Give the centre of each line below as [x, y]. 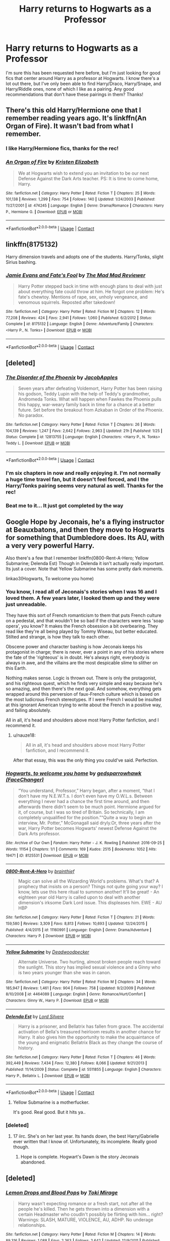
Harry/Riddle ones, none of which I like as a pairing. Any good [70, 89]
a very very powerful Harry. [50, 546]
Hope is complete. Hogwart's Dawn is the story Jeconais [80, 1157]
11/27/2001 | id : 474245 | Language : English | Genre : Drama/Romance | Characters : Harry [85, 206]
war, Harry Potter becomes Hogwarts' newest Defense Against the [87, 828]
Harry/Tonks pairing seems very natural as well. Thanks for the [84, 486]
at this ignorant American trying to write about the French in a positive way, [84, 705]
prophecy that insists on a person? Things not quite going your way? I [91, 887]
